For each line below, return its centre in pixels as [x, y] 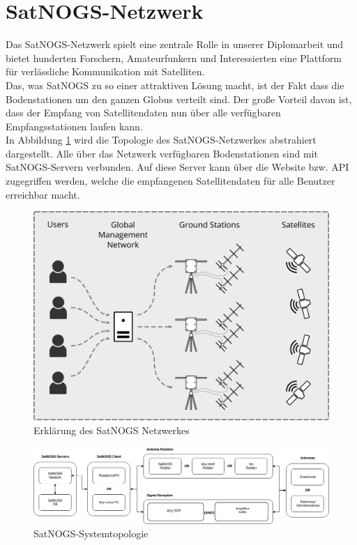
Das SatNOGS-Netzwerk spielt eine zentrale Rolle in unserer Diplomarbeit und [175, 44]
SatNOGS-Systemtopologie [91, 534]
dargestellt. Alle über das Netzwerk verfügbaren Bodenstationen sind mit [162, 153]
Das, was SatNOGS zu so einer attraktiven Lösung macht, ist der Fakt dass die [175, 85]
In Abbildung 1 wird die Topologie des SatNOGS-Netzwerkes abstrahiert [161, 140]
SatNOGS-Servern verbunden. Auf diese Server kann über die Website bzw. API [177, 167]
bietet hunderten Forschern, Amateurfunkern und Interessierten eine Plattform [174, 57]
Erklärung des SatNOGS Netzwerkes [112, 430]
